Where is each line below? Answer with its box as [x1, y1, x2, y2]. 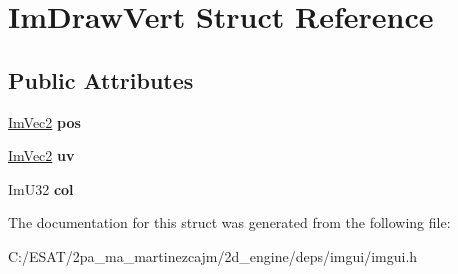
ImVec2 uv [8, 145, 75, 166]
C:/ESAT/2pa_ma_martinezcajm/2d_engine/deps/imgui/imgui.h [8, 245, 418, 266]
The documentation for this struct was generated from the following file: [8, 212, 451, 233]
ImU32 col [8, 178, 74, 199]
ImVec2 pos [8, 111, 81, 132]
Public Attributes [8, 64, 194, 95]
